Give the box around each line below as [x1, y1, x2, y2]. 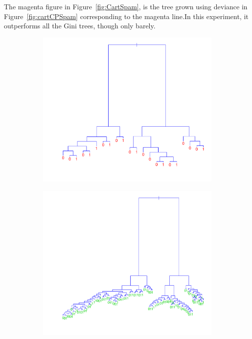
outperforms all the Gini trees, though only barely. [4, 21, 156, 31]
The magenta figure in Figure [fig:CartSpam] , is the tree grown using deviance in [4, 1, 248, 11]
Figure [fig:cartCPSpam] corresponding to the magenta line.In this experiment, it [4, 11, 249, 21]
